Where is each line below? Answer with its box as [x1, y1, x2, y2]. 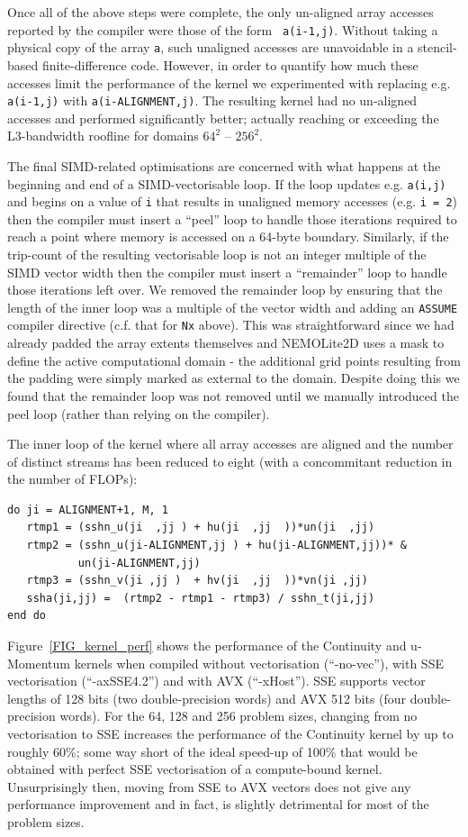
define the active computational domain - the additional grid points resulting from [7, 350, 461, 369]
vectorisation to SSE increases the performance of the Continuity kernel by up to [7, 724, 454, 742]
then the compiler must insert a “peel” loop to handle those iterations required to [7, 209, 457, 228]
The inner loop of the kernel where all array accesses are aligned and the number [7, 434, 454, 453]
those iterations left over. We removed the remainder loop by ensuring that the [7, 280, 443, 299]
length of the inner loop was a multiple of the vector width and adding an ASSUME [7, 297, 458, 316]
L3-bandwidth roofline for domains [7, 126, 199, 145]
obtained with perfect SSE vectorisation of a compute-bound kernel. [7, 760, 382, 778]
